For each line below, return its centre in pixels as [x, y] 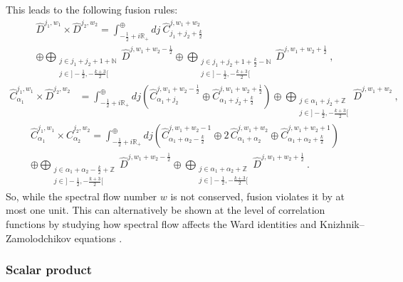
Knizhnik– [342, 224]
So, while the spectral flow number [82, 196]
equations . [98, 238]
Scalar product [49, 270]
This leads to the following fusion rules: [92, 9]
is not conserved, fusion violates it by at [258, 196]
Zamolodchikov [38, 238]
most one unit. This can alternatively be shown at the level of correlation [166, 210]
